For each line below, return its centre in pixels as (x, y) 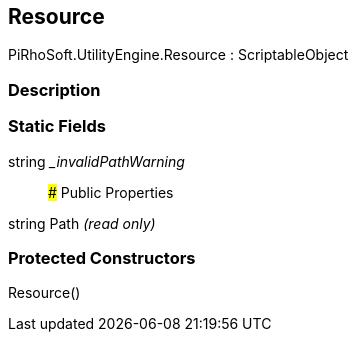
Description (54, 89)
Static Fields (57, 126)
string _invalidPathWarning (96, 161)
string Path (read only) (82, 223)
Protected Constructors (102, 257)
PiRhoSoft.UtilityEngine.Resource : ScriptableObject (178, 55)
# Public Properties (111, 192)
